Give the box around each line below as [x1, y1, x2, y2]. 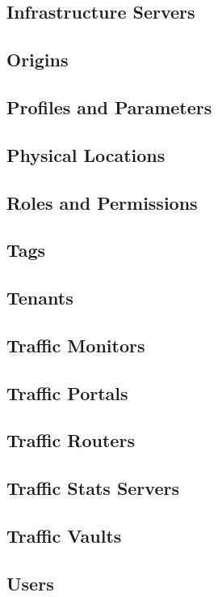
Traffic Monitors [6, 332, 145, 357]
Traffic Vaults [6, 522, 122, 548]
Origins [6, 47, 69, 72]
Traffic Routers [6, 428, 135, 453]
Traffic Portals [6, 380, 128, 405]
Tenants [6, 285, 73, 310]
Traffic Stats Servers [6, 475, 179, 501]
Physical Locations [6, 142, 166, 167]
